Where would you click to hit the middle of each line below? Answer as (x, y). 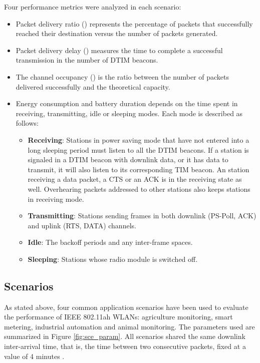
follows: (27, 123)
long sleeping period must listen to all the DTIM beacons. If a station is (138, 149)
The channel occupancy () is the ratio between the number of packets (122, 76)
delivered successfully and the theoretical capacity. (93, 86)
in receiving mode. (56, 199)
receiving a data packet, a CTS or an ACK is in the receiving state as (135, 179)
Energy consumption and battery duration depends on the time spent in (127, 103)
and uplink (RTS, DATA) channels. (82, 225)
